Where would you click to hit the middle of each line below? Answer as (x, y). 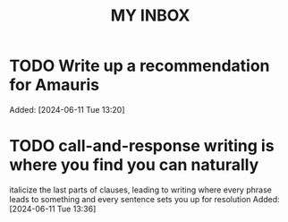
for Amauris (55, 85)
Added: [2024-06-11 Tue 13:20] (67, 109)
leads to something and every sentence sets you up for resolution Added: (144, 199)
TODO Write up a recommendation (140, 66)
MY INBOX (150, 16)
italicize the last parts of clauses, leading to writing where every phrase (141, 190)
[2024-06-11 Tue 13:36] (53, 209)
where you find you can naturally (134, 165)
